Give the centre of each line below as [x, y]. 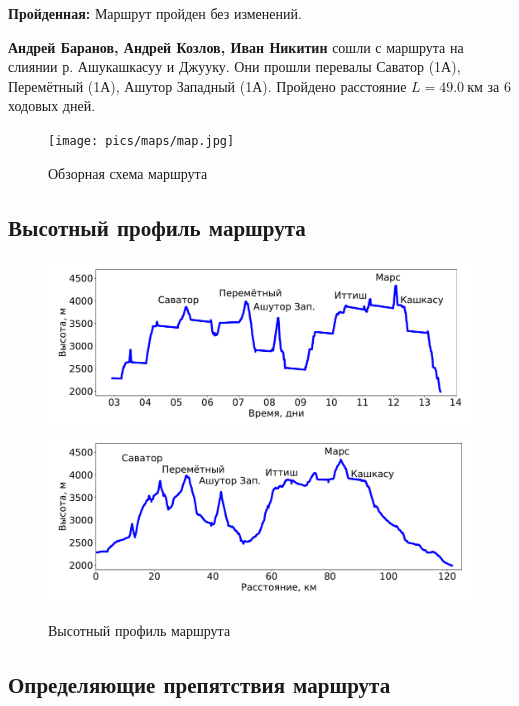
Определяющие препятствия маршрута [199, 684]
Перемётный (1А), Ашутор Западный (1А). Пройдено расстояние [207, 85]
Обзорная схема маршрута [128, 172]
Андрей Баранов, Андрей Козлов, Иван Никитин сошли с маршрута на [236, 46]
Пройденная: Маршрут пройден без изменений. [155, 13]
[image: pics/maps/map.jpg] [141, 140]
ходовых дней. [52, 105]
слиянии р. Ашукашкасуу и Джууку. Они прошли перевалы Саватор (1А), [234, 66]
